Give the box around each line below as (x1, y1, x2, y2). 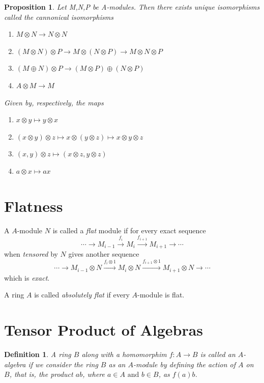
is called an (200, 348, 236, 359)
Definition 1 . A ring (4, 348, 71, 359)
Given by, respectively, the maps (4, 97, 104, 107)
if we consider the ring (28, 359, 98, 369)
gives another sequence (68, 249, 139, 259)
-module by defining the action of (133, 359, 236, 369)
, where (82, 369, 105, 379)
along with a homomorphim (81, 348, 167, 359)
